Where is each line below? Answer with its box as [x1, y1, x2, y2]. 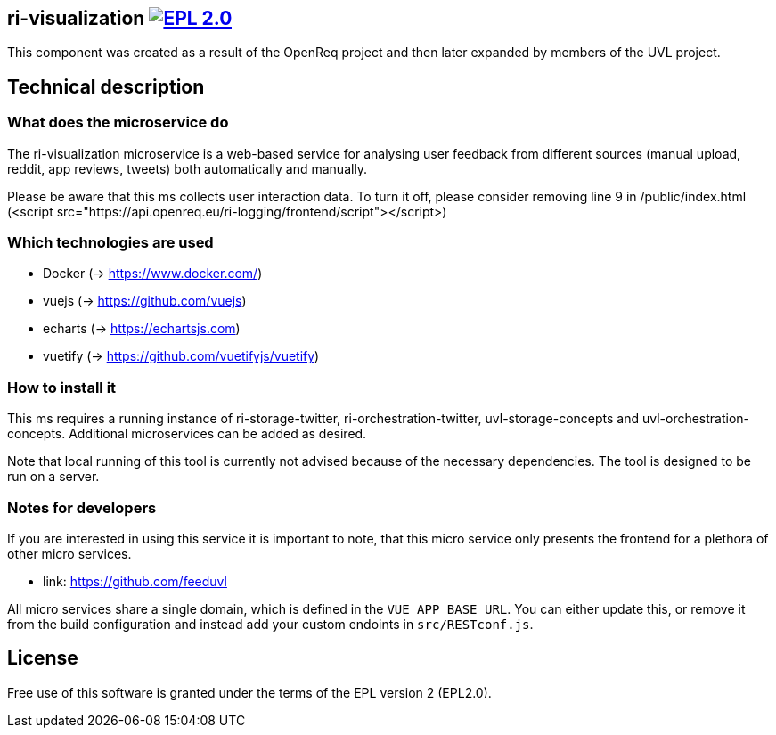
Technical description [7, 75, 205, 98]
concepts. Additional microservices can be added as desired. [7, 426, 367, 442]
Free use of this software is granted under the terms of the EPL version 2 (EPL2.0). [7, 684, 492, 700]
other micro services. [7, 545, 132, 561]
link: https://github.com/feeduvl [43, 573, 227, 589]
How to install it [7, 378, 117, 396]
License [7, 647, 78, 670]
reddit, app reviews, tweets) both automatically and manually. [7, 160, 368, 176]
